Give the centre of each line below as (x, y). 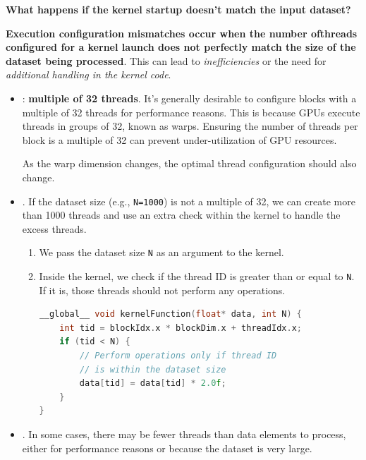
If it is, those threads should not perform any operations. (162, 290)
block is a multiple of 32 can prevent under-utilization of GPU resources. (179, 139)
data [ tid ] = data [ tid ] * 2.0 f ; (153, 383)
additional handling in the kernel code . (89, 74)
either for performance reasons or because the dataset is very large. (167, 448)
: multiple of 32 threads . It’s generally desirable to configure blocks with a (189, 98)
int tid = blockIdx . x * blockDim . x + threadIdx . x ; (181, 328)
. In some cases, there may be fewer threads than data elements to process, (184, 434)
